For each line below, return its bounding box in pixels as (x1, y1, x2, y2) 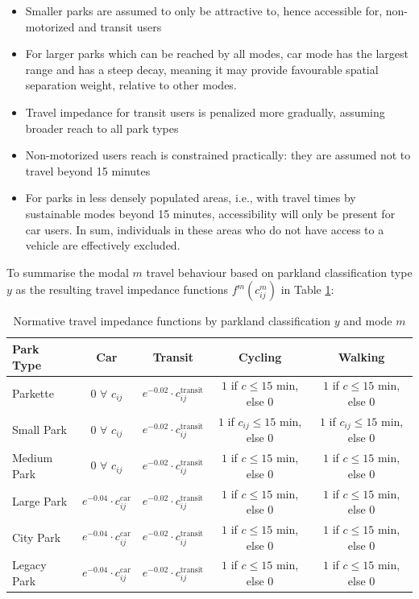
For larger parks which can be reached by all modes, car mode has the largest (25, 45, 409, 62)
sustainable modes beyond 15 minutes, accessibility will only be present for (25, 204, 396, 221)
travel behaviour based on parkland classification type (146, 263, 413, 280)
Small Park (12, 421, 67, 437)
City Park (12, 528, 61, 545)
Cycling (238, 348, 282, 365)
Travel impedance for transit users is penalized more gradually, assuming (25, 103, 385, 120)
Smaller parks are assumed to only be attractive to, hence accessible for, (25, 2, 383, 19)
